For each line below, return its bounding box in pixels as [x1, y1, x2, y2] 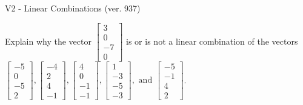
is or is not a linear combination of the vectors [126, 34, 298, 47]
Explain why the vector [5, 34, 92, 47]
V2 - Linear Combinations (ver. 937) [5, 2, 141, 14]
